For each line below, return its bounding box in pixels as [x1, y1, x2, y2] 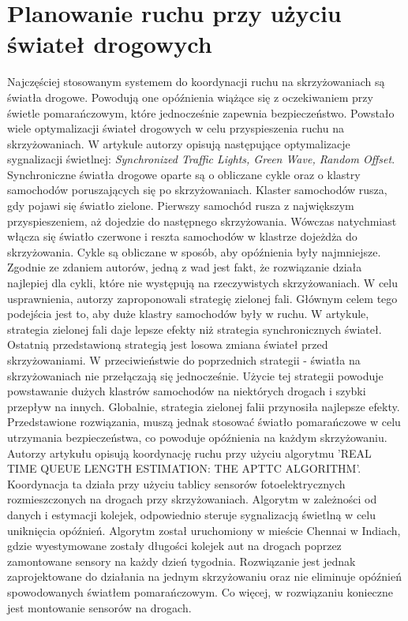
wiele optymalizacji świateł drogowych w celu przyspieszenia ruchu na [7, 120, 344, 137]
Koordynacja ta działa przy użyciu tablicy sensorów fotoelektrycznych [7, 475, 346, 492]
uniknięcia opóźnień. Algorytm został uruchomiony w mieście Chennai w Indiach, [7, 522, 401, 538]
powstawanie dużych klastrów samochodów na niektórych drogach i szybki [7, 383, 366, 399]
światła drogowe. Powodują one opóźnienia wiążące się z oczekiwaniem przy [7, 88, 373, 105]
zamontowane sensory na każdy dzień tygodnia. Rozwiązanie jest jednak [7, 552, 356, 569]
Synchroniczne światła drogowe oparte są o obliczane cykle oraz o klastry [7, 166, 361, 182]
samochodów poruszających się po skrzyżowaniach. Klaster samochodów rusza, [7, 181, 387, 198]
